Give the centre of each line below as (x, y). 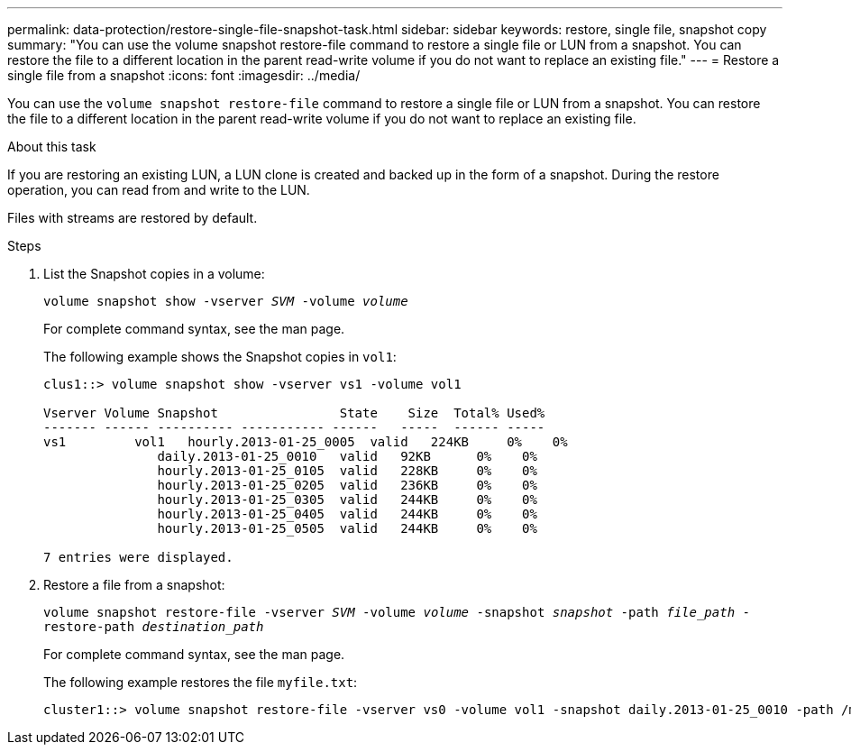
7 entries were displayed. (138, 557)
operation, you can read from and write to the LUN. (159, 190)
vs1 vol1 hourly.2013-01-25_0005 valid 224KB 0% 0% (306, 442)
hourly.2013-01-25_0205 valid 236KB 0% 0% (347, 485)
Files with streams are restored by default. (133, 218)
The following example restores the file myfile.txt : (201, 682)
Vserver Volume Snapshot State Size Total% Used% (294, 413)
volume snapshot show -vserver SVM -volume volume (226, 301)
